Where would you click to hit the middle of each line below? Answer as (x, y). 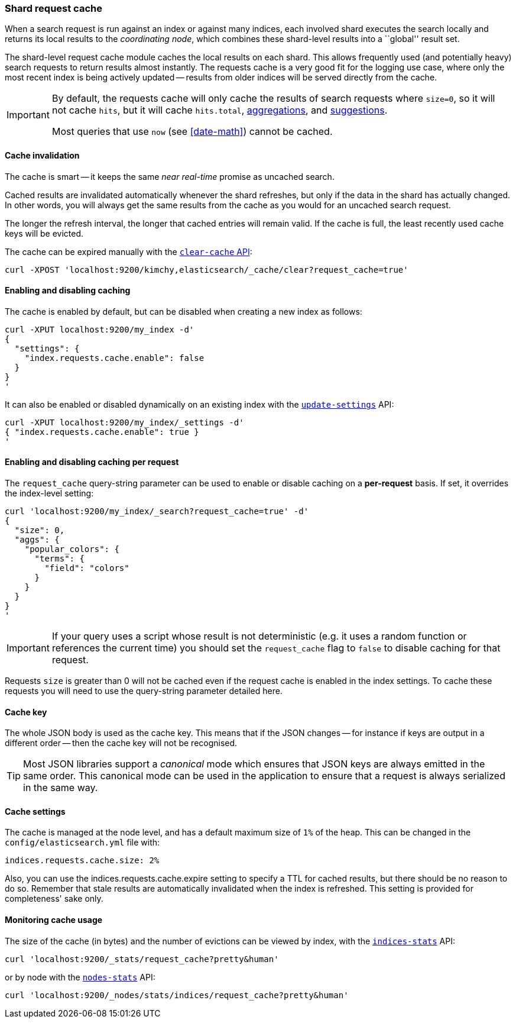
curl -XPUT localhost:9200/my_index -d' (100, 329)
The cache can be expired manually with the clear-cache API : (129, 251)
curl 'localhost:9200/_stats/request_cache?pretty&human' (142, 959)
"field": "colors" (87, 568)
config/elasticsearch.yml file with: (82, 843)
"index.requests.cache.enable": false (114, 358)
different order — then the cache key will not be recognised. (121, 743)
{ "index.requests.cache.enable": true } (102, 432)
